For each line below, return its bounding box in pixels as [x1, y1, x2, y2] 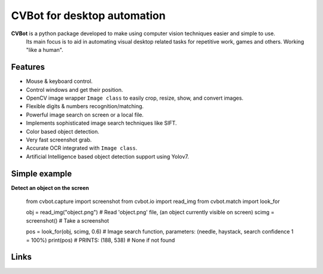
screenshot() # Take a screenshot [26, 217, 109, 224]
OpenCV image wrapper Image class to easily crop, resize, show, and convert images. [26, 94, 243, 101]
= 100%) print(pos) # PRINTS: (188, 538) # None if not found [26, 236, 175, 244]
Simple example [11, 168, 72, 178]
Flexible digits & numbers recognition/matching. [26, 103, 144, 110]
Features [11, 62, 45, 72]
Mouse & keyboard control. [26, 78, 93, 85]
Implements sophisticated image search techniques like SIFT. [26, 119, 177, 127]
